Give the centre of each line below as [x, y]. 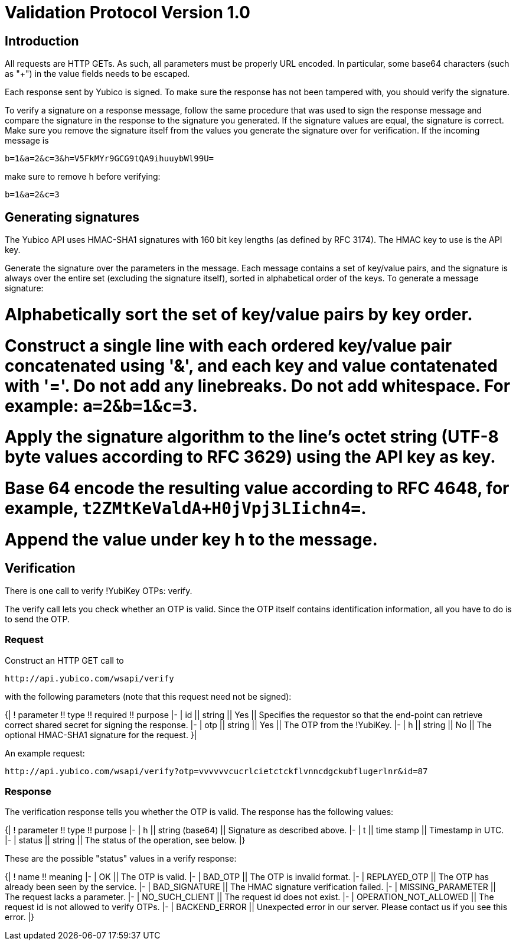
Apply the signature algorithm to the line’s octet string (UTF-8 [252, 437]
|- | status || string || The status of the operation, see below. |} [125, 840]
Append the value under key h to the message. [191, 539]
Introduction [42, 41]
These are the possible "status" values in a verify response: [121, 859]
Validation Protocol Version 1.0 [128, 12]
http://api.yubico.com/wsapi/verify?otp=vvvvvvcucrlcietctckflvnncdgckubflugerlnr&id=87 [216, 771]
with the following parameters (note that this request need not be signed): [148, 696]
